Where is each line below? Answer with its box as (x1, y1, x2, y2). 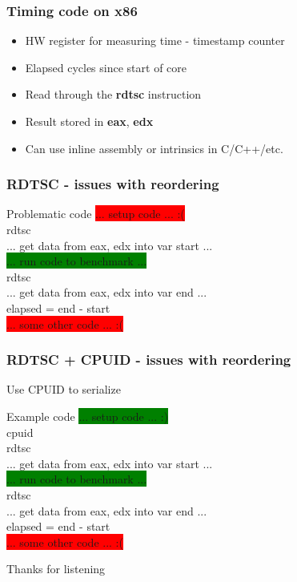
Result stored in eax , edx (25, 113, 154, 129)
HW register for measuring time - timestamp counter (25, 32, 285, 49)
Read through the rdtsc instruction (25, 86, 202, 103)
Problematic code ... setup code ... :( (6, 205, 185, 222)
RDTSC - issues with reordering (6, 174, 219, 194)
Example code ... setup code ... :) (6, 407, 169, 424)
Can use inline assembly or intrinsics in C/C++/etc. (25, 139, 283, 156)
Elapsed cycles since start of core (25, 59, 187, 75)
